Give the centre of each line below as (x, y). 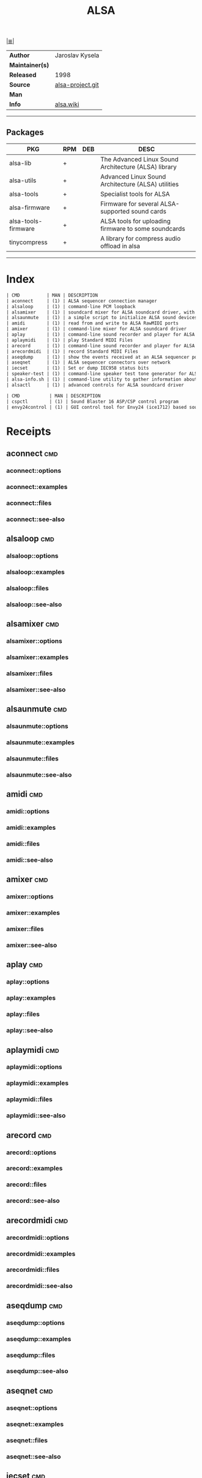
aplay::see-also (29, 1031)
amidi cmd (25, 794)
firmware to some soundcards (142, 229)
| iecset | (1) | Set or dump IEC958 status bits (78, 368)
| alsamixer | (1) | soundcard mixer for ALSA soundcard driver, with (101, 312)
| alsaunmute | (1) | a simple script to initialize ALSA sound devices (102, 318)
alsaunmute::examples (41, 742)
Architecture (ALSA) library (139, 167)
